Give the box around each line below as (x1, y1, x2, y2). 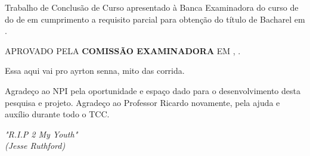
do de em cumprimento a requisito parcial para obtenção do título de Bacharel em (5, 13, 305, 25)
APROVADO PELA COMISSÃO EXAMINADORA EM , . (5, 44, 241, 57)
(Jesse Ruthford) (5, 139, 66, 152)
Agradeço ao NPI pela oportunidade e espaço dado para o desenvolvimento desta (5, 84, 300, 96)
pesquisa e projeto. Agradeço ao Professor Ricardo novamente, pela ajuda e (5, 96, 280, 108)
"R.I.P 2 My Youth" (5, 127, 78, 140)
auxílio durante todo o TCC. (5, 108, 110, 120)
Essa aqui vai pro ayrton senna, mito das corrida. (5, 64, 185, 77)
